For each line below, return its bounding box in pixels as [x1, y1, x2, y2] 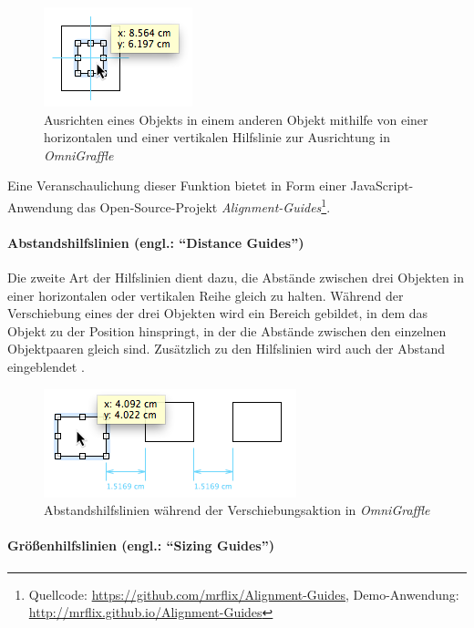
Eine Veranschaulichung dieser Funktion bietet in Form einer [7, 176, 346, 195]
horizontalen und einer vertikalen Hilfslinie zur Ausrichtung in [44, 128, 390, 147]
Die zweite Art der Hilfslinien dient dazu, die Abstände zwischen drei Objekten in [7, 268, 465, 287]
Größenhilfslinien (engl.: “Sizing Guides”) [7, 536, 274, 555]
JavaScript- [350, 176, 414, 195]
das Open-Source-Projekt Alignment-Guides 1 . [77, 194, 331, 216]
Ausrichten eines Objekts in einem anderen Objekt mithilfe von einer [44, 109, 428, 129]
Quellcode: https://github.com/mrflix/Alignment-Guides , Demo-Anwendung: [28, 584, 459, 603]
